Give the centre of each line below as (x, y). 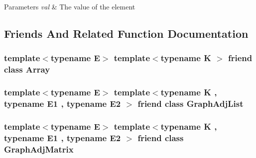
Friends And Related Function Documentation (126, 33)
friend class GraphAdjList (191, 103)
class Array (27, 69)
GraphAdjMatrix (39, 149)
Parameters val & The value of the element (70, 6)
